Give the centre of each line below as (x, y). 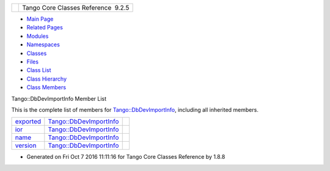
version (26, 145)
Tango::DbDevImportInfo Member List (59, 98)
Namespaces (43, 45)
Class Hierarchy (47, 79)
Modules (38, 36)
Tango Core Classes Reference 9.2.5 (76, 8)
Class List (39, 70)
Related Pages (45, 27)
